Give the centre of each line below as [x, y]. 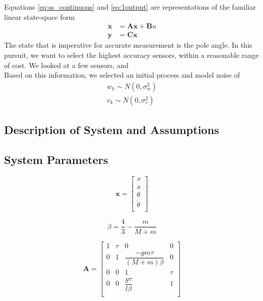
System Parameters [56, 160]
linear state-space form [40, 16]
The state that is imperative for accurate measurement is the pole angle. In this [128, 45]
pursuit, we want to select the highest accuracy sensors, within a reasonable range [131, 55]
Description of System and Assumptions [112, 130]
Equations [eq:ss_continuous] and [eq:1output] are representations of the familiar [130, 7]
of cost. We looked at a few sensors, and [66, 65]
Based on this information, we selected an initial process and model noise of [122, 75]
